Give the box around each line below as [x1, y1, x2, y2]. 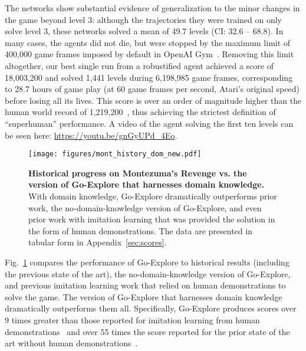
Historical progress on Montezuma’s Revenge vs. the [28, 166, 247, 179]
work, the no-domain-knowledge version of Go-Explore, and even [28, 201, 262, 214]
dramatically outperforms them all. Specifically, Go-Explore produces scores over [5, 302, 297, 314]
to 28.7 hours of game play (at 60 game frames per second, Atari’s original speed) [5, 83, 300, 95]
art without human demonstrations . [5, 337, 138, 349]
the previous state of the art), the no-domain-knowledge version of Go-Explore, [5, 267, 291, 280]
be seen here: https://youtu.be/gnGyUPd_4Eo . [5, 129, 177, 141]
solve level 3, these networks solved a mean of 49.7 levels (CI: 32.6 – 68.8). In [5, 25, 284, 37]
